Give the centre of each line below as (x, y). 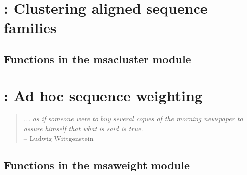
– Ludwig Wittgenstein (58, 138)
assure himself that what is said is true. (83, 128)
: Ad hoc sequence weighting (103, 95)
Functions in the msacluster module (98, 58)
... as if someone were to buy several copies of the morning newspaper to (133, 119)
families (30, 27)
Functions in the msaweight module (97, 164)
